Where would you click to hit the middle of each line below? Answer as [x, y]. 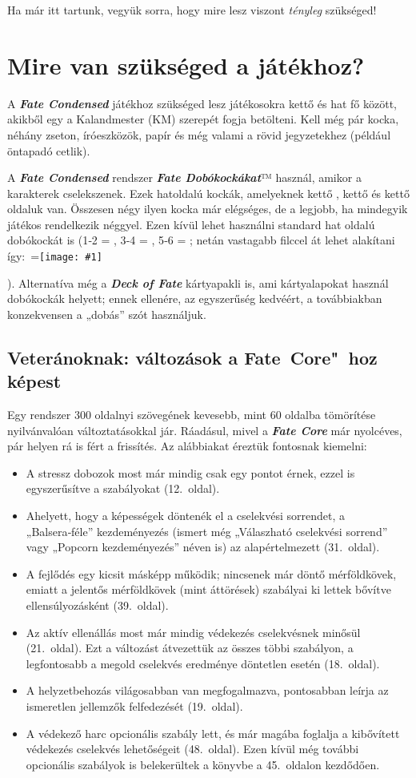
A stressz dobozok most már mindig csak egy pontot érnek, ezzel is [190, 472]
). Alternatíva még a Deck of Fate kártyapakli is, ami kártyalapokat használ [198, 282]
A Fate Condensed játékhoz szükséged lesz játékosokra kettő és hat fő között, [202, 103]
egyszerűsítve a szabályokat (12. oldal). [123, 488]
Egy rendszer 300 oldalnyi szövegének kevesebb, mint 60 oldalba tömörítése [192, 415]
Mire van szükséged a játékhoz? [186, 64]
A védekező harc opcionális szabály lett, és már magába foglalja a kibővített [213, 733]
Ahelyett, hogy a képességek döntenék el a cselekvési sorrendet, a [186, 516]
